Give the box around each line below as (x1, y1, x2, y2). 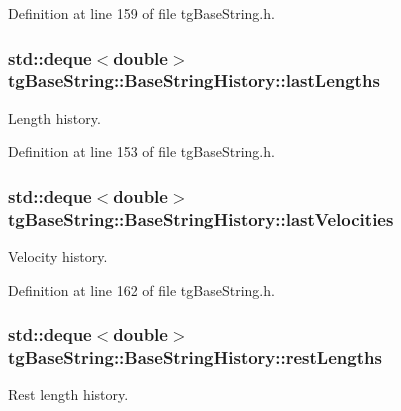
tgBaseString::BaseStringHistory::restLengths (8, 345, 382, 370)
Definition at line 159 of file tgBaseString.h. (8, 3, 275, 23)
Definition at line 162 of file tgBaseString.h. (8, 279, 275, 300)
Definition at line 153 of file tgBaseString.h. (8, 141, 275, 162)
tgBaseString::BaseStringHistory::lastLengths (8, 68, 380, 93)
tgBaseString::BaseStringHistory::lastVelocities (8, 206, 394, 231)
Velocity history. (8, 246, 108, 267)
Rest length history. (8, 384, 129, 405)
